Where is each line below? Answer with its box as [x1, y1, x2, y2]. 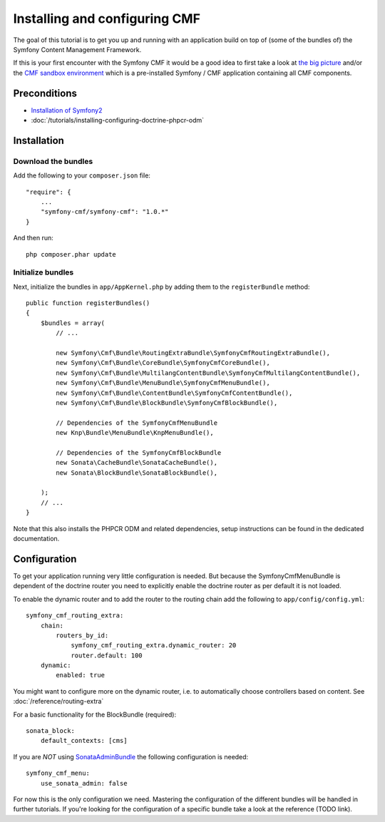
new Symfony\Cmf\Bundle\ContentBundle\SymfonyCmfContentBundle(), [56, 389, 293, 397]
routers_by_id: [56, 631, 109, 639]
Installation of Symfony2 [31, 106, 103, 114]
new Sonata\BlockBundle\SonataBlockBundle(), [56, 468, 217, 477]
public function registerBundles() [26, 299, 150, 307]
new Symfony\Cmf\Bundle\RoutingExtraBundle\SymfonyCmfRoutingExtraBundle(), [56, 349, 331, 356]
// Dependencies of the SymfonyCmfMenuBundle [56, 418, 217, 427]
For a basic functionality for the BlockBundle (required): [13, 710, 177, 719]
